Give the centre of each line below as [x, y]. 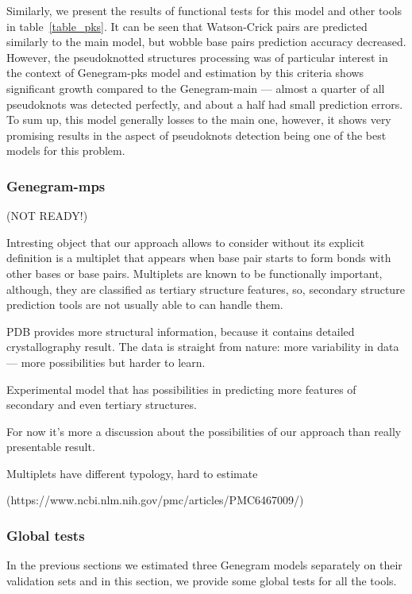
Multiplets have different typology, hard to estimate [132, 473]
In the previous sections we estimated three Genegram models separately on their [204, 565]
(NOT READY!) [47, 216]
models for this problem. [66, 150]
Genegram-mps [56, 185]
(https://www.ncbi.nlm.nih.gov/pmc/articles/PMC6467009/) [155, 500]
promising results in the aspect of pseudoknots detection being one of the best [196, 135]
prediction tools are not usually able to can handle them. [145, 305]
